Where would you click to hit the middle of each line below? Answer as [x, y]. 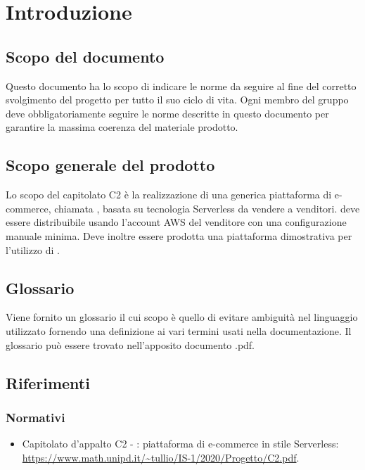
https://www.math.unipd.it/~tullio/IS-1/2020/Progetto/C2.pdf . [161, 457]
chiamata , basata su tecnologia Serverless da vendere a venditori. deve [207, 208]
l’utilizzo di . [33, 249]
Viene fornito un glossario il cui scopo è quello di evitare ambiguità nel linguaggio [182, 317]
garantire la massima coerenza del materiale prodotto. [122, 127]
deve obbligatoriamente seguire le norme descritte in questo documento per [167, 113]
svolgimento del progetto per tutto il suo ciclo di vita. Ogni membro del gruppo [177, 100]
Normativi [36, 417]
